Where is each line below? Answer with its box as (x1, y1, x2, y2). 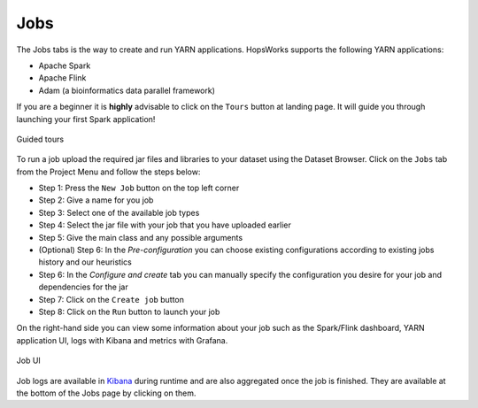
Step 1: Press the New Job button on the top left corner (38, 182, 240, 194)
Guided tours (16, 134, 65, 144)
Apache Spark (38, 60, 91, 71)
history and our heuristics (38, 257, 132, 267)
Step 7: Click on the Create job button (38, 294, 185, 304)
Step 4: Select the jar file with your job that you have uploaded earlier (38, 219, 292, 230)
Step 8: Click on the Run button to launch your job (38, 306, 220, 317)
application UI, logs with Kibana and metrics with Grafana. (16, 335, 228, 345)
